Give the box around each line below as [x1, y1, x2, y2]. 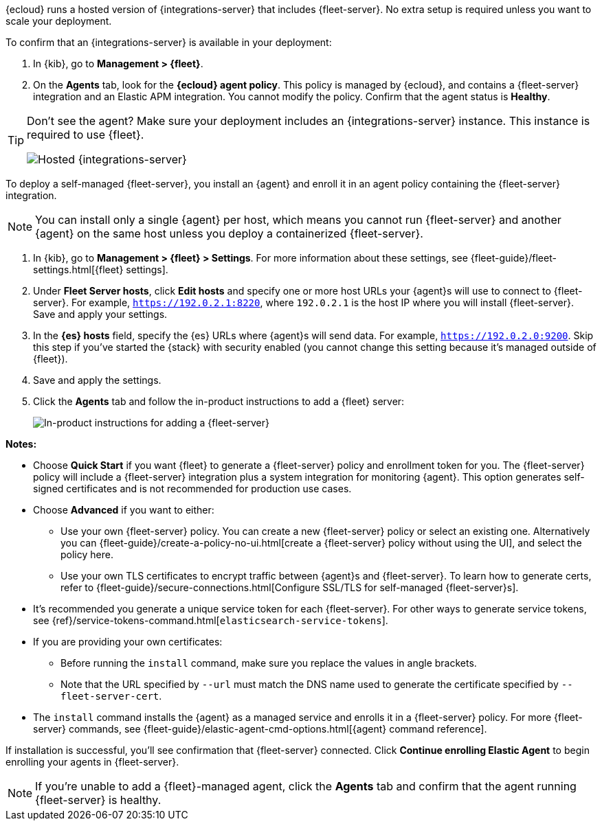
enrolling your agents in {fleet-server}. [5, 756, 179, 768]
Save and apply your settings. [33, 308, 168, 320]
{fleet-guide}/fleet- [470, 252, 557, 264]
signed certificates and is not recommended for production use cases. [33, 483, 352, 494]
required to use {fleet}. [27, 128, 144, 141]
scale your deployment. [5, 15, 112, 27]
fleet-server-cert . [60, 690, 162, 702]
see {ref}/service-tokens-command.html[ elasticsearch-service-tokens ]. [33, 615, 388, 626]
